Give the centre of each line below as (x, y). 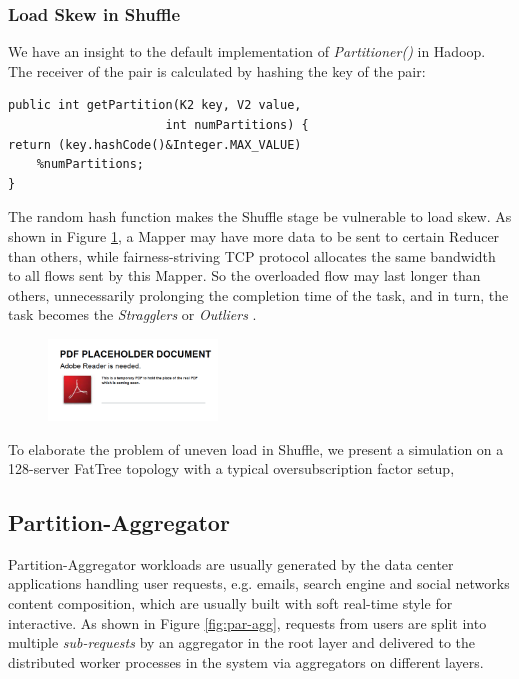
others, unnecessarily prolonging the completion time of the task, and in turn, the (258, 294)
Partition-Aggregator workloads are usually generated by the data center (231, 563)
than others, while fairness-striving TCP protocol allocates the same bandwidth (252, 255)
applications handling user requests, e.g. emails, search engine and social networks (259, 583)
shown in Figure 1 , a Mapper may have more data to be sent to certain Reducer (254, 235)
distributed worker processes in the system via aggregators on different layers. (246, 661)
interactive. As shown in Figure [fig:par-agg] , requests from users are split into (247, 622)
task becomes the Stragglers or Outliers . (132, 314)
